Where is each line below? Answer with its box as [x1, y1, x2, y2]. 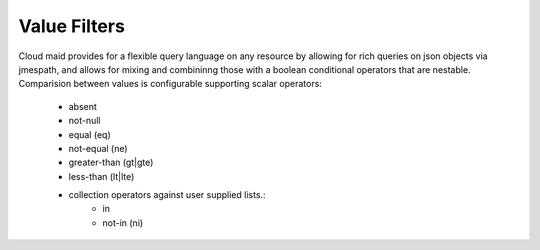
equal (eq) [68, 128, 111, 140]
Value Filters [18, 15, 125, 37]
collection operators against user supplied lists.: [68, 189, 266, 201]
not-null [68, 115, 101, 127]
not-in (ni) [102, 216, 144, 229]
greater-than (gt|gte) [68, 156, 154, 169]
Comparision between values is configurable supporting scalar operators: [18, 78, 322, 90]
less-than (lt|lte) [68, 170, 135, 182]
